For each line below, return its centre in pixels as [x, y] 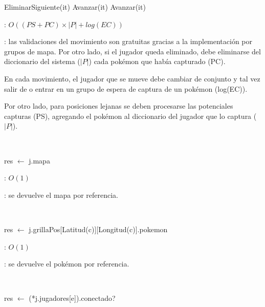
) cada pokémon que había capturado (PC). [157, 61]
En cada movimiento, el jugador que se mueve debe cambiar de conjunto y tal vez [132, 78]
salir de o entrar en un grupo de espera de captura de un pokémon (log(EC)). [126, 88]
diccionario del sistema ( [42, 61]
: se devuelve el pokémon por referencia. [67, 264]
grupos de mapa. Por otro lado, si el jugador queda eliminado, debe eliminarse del [132, 51]
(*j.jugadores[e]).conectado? [72, 298]
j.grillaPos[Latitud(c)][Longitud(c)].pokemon [98, 229]
